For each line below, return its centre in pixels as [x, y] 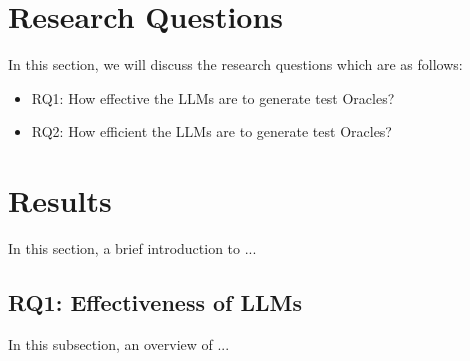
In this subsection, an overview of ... [119, 343]
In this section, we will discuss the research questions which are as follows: [235, 64]
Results [60, 200]
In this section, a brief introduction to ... [132, 248]
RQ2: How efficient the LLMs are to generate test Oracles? [211, 131]
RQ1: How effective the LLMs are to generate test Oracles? [213, 97]
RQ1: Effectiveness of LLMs [155, 302]
